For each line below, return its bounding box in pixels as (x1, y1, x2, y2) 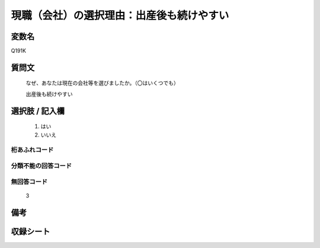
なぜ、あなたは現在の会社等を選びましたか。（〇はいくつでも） (25, 80, 179, 87)
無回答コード (11, 177, 48, 186)
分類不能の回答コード (11, 161, 72, 170)
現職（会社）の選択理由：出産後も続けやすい (11, 9, 229, 22)
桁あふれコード (11, 146, 54, 154)
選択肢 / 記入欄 (11, 106, 65, 116)
